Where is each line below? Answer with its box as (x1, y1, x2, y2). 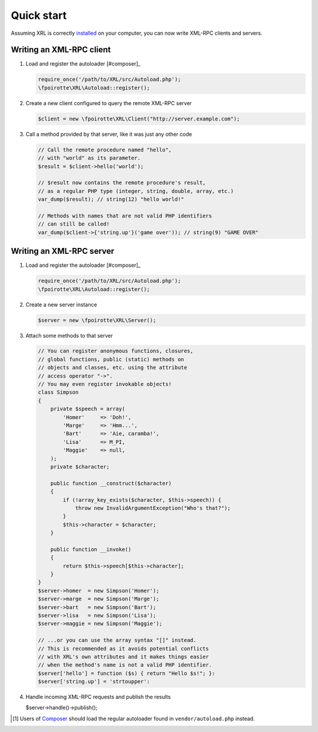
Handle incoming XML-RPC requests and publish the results (25, 694, 171, 701)
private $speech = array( (50, 406, 125, 413)
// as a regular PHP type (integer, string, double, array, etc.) (38, 188, 234, 194)
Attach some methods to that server (25, 332, 113, 339)
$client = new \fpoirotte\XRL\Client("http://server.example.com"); (38, 115, 240, 122)
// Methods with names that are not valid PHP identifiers (38, 213, 212, 219)
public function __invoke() (50, 546, 132, 553)
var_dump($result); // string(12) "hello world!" (38, 196, 184, 203)
